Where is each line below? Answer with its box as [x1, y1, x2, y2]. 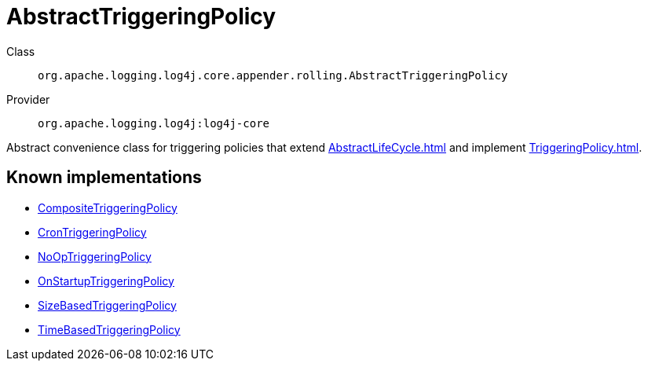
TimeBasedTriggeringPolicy [38, 322, 181, 336]
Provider [6, 92, 50, 106]
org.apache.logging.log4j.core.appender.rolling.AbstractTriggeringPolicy [38, 68, 508, 82]
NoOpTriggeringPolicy [38, 249, 152, 263]
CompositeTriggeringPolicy [38, 200, 178, 215]
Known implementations [6, 167, 202, 188]
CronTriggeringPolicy [38, 225, 147, 239]
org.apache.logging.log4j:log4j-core [38, 116, 270, 130]
